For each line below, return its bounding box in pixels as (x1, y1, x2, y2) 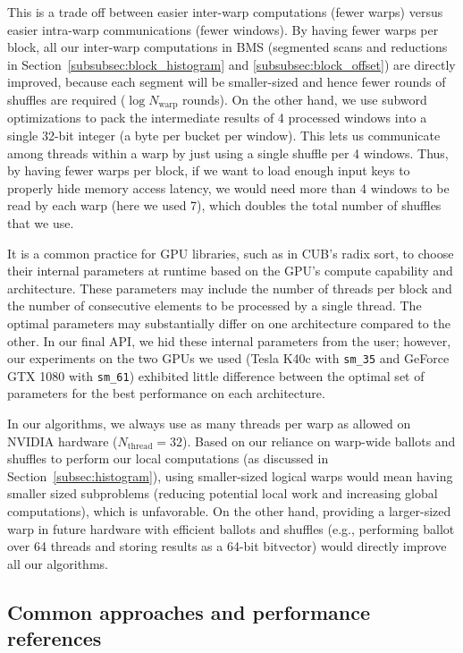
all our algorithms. (7, 554, 108, 572)
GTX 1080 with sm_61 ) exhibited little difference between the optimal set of (7, 366, 425, 385)
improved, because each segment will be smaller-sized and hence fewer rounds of (7, 72, 446, 91)
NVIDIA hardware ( (7, 431, 118, 450)
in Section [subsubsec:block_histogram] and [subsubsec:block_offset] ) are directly (7, 55, 456, 73)
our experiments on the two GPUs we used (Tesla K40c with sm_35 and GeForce (7, 349, 450, 368)
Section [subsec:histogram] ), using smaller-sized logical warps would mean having (7, 466, 453, 485)
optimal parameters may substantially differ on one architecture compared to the (7, 313, 450, 332)
